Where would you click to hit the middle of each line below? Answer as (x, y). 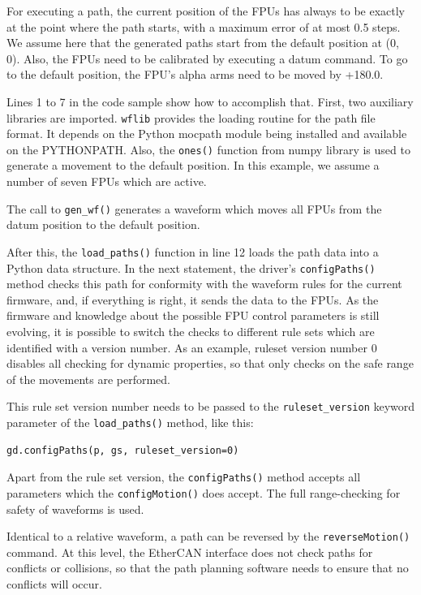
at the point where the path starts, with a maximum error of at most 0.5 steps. (204, 26)
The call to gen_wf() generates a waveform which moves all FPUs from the (194, 208)
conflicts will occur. (54, 584)
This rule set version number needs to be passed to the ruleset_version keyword (211, 406)
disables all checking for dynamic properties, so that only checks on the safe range (210, 363)
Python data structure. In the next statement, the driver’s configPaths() (191, 267)
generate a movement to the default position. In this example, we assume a (193, 165)
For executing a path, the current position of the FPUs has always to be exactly (206, 11)
